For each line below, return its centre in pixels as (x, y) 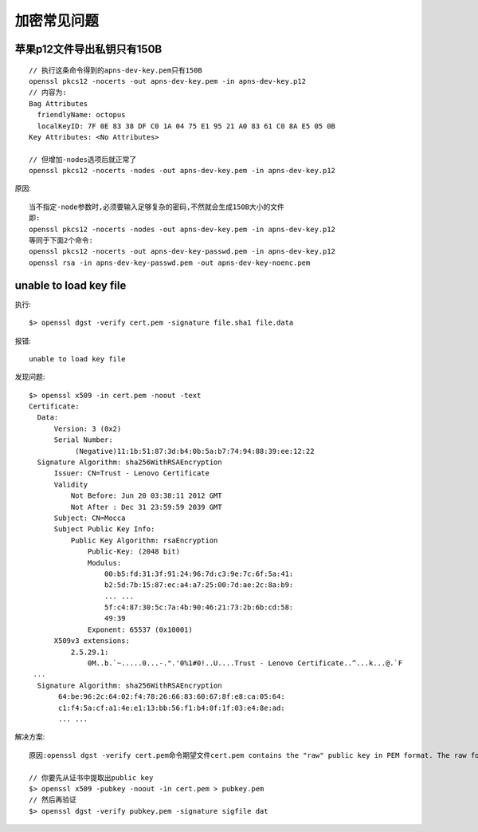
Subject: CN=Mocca (90, 518)
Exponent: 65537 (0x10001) (140, 629)
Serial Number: (83, 440)
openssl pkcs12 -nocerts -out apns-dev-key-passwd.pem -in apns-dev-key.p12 (182, 252)
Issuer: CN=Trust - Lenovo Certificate (132, 473)
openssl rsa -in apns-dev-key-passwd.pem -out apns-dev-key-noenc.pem (170, 262)
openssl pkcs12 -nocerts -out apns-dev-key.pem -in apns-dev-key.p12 (168, 81)
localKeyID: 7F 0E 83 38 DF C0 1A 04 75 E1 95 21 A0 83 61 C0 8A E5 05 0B (186, 126)
